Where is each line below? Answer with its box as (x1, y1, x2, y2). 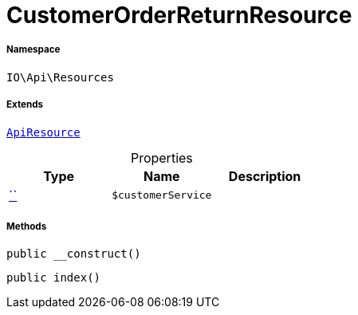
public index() (6, 271, 101, 285)
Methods (6, 220, 47, 232)
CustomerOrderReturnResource (6, 2, 352, 29)
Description (228, 167, 301, 184)
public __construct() (6, 247, 141, 261)
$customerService (112, 189, 212, 202)
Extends (6, 99, 44, 111)
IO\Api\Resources (6, 70, 114, 84)
